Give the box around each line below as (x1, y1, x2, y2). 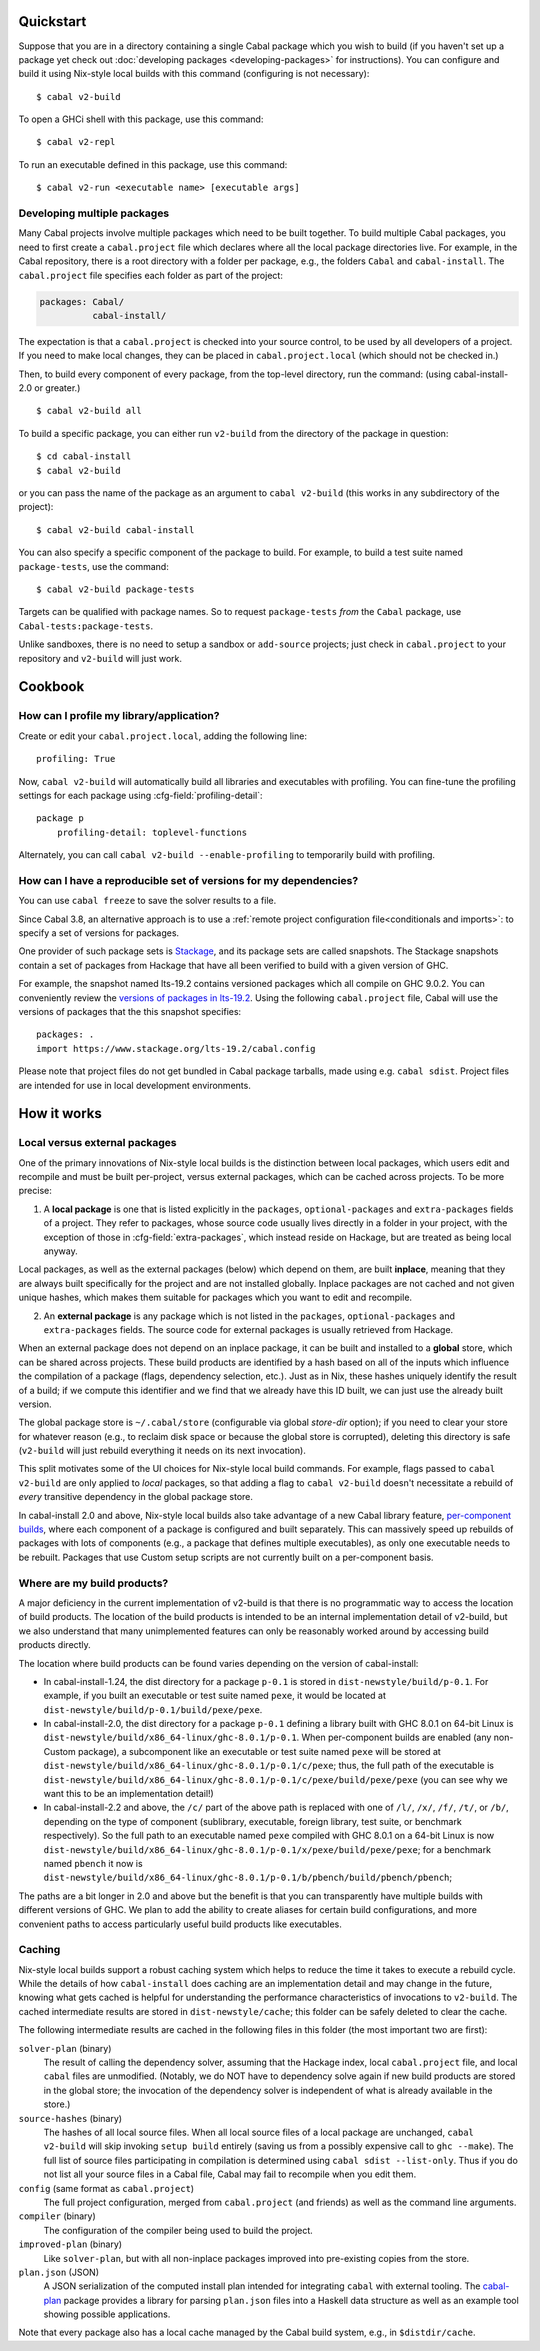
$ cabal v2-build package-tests (36, 584, 195, 595)
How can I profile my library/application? (18, 709, 220, 723)
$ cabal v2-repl (36, 136, 116, 148)
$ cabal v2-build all (36, 405, 142, 417)
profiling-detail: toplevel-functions (56, 826, 248, 838)
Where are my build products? (18, 1576, 169, 1590)
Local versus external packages (18, 1136, 177, 1150)
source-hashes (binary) (18, 2112, 123, 2124)
